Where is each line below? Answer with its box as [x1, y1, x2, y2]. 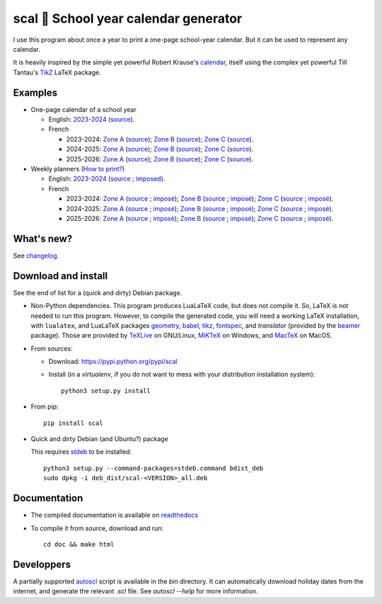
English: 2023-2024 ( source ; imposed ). [48, 174, 166, 183]
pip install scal [43, 418, 103, 427]
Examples [13, 86, 58, 98]
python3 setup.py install [61, 387, 151, 394]
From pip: [30, 402, 59, 411]
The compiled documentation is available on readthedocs [30, 511, 198, 520]
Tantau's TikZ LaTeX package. [13, 68, 102, 76]
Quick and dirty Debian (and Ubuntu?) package [30, 435, 169, 443]
